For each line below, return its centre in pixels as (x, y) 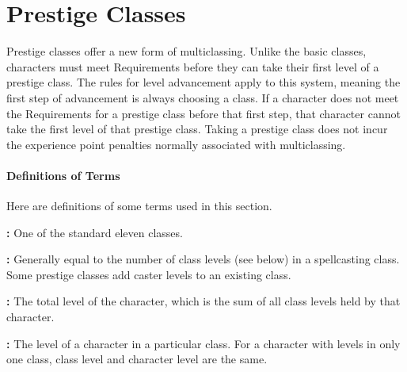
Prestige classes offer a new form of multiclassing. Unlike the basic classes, (186, 51)
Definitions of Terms (63, 175)
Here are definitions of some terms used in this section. (139, 206)
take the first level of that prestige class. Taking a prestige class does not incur (197, 129)
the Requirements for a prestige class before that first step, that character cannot (203, 113)
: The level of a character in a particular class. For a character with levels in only (203, 343)
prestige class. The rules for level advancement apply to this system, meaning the (203, 82)
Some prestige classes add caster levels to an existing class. (149, 274)
